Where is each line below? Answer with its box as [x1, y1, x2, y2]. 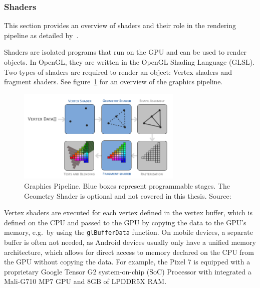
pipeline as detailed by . [4, 30, 79, 40]
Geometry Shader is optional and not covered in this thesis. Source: [24, 190, 231, 201]
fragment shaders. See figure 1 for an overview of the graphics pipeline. [4, 76, 223, 87]
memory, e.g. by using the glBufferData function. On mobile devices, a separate [4, 227, 253, 237]
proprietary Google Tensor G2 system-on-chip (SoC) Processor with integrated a [4, 266, 251, 276]
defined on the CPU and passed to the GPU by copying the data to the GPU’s [4, 217, 246, 227]
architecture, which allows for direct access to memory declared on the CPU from [4, 246, 254, 257]
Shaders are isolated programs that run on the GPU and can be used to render [4, 47, 246, 57]
